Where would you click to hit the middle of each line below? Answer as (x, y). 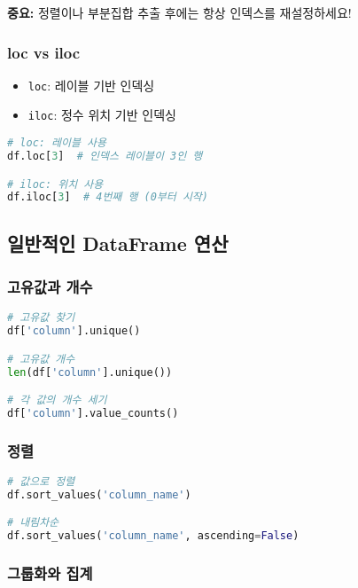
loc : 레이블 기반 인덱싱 (91, 85)
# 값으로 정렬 (41, 482)
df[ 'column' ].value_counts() (93, 413)
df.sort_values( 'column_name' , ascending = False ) (153, 536)
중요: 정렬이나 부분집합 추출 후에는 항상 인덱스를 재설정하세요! (179, 12)
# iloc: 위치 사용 (55, 184)
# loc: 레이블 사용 (57, 143)
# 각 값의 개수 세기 (57, 400)
